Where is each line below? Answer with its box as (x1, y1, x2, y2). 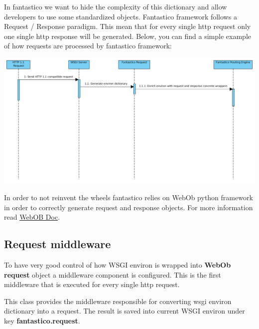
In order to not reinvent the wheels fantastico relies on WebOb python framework (4, 192, 253, 203)
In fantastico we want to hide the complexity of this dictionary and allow (4, 1, 227, 11)
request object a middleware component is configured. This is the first (4, 269, 221, 280)
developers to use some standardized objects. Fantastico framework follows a (4, 11, 237, 21)
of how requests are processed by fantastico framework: (4, 40, 172, 51)
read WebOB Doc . (4, 212, 60, 222)
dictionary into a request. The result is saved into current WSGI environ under (4, 306, 245, 316)
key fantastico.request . (4, 316, 80, 326)
